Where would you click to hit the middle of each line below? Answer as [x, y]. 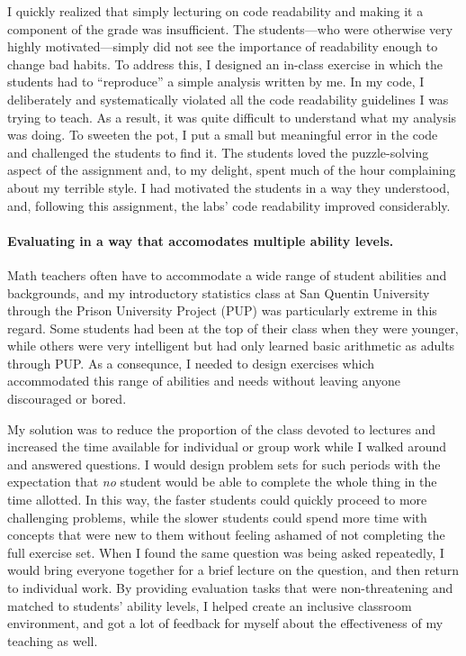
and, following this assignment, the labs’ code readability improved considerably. [229, 205]
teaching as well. [53, 640]
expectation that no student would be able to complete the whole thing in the [222, 482]
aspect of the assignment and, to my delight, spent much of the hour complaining [232, 170]
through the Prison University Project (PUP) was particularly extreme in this [222, 310]
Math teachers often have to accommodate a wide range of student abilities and [227, 274]
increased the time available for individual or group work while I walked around [227, 446]
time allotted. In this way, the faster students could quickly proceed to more [217, 500]
